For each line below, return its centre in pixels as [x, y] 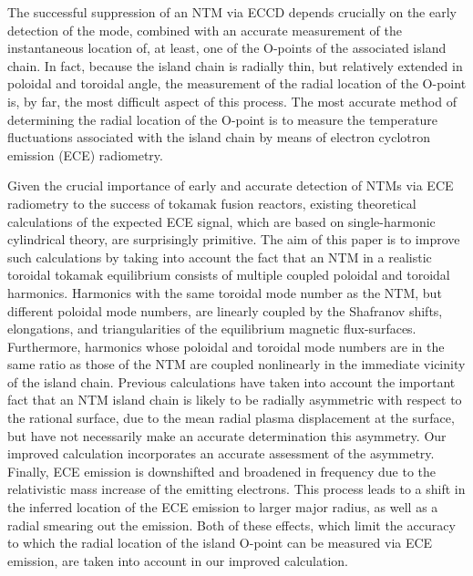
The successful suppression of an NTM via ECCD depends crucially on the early [232, 12]
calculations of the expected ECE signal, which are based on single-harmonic [221, 221]
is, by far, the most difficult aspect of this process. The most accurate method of [232, 101]
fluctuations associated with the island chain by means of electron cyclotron [219, 137]
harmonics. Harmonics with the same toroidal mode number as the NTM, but [225, 292]
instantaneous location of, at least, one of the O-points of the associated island [227, 48]
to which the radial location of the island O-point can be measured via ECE [220, 543]
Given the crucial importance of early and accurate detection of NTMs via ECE [231, 185]
